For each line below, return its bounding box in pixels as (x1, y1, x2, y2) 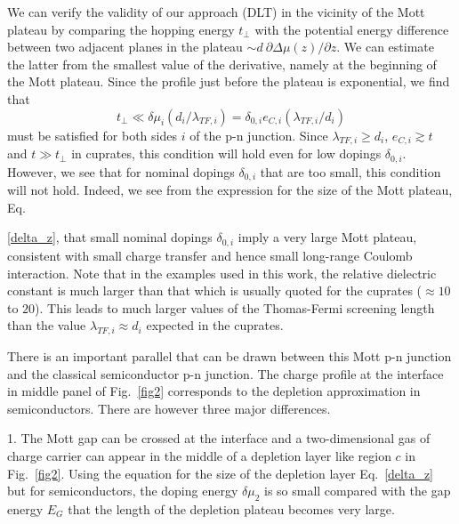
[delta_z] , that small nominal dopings (7, 228, 213, 246)
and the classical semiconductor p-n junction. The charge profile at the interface (7, 364, 444, 383)
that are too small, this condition (260, 162, 441, 181)
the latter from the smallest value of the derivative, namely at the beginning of (7, 54, 437, 73)
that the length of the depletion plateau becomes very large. (68, 500, 395, 519)
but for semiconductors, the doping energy (7, 481, 238, 500)
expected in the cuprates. (146, 316, 284, 335)
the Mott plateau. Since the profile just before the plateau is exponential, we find (7, 72, 450, 91)
